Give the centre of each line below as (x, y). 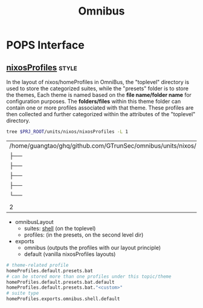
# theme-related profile (37, 265)
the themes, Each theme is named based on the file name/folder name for (99, 95)
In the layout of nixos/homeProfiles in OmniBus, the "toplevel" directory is (98, 82)
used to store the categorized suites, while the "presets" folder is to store (98, 88)
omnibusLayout (34, 221)
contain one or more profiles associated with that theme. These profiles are (100, 108)
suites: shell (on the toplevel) (60, 228)
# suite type (23, 293)
